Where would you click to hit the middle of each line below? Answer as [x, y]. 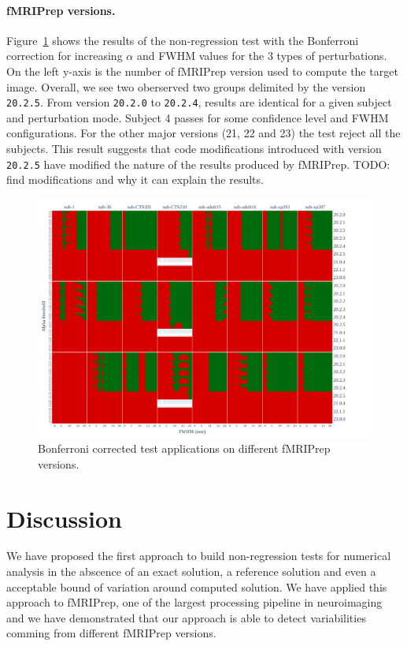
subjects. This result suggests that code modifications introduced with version [194, 149]
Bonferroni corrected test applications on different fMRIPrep [184, 448]
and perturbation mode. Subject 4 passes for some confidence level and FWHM [198, 117]
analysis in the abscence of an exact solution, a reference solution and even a [191, 571]
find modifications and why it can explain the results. [135, 179]
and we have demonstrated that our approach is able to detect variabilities [186, 617]
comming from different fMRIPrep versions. [111, 633]
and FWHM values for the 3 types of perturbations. [262, 56]
